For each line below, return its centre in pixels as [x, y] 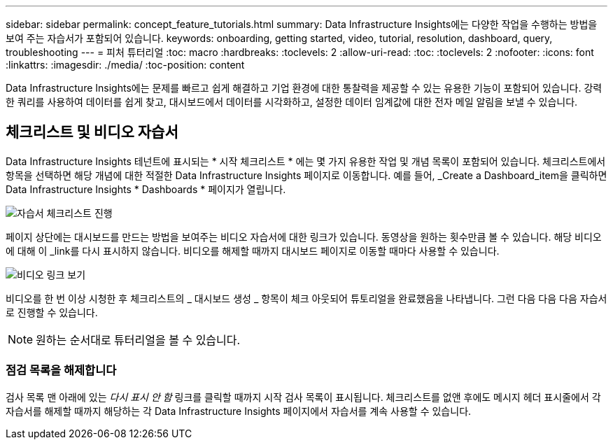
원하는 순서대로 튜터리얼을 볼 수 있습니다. [138, 340]
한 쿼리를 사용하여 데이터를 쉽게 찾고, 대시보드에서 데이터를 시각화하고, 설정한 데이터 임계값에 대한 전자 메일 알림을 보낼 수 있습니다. [292, 102]
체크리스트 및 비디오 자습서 [92, 132]
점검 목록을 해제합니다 [61, 370]
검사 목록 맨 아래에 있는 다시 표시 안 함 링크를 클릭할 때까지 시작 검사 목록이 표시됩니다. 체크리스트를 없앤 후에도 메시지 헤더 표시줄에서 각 [303, 397]
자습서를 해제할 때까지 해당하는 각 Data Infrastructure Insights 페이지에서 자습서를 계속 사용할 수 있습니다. [239, 411]
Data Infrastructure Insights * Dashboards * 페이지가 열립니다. [146, 189]
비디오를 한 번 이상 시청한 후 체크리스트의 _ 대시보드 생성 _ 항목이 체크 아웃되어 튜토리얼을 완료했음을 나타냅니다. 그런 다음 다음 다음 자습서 [306, 298]
